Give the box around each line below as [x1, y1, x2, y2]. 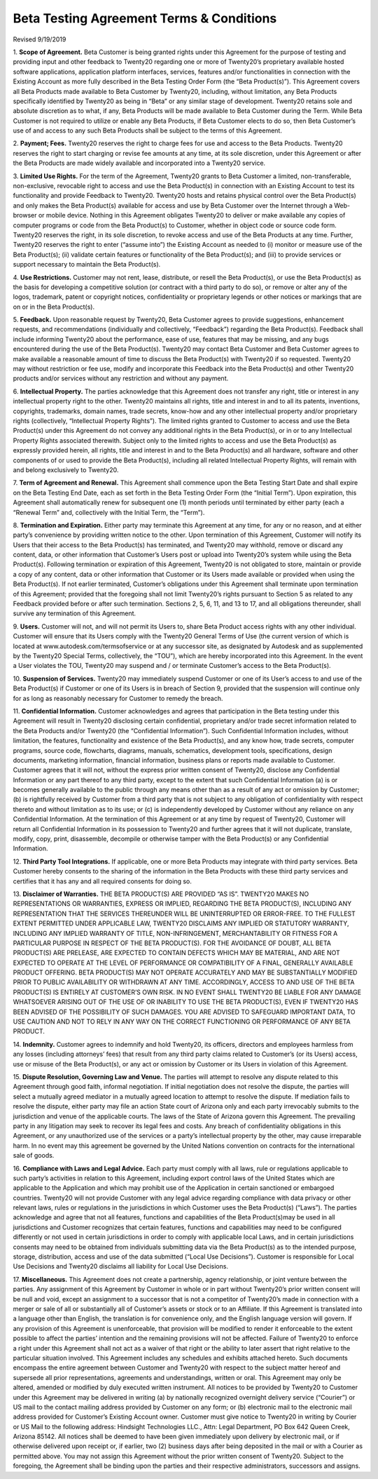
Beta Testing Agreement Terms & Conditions [13, 11, 277, 26]
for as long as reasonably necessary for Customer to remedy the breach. [13, 694, 223, 702]
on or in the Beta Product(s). [13, 302, 94, 311]
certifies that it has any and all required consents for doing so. [13, 877, 192, 885]
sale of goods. [13, 1151, 55, 1160]
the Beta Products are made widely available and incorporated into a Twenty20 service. [13, 159, 266, 168]
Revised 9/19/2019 [13, 35, 66, 43]
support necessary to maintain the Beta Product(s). [13, 260, 161, 269]
